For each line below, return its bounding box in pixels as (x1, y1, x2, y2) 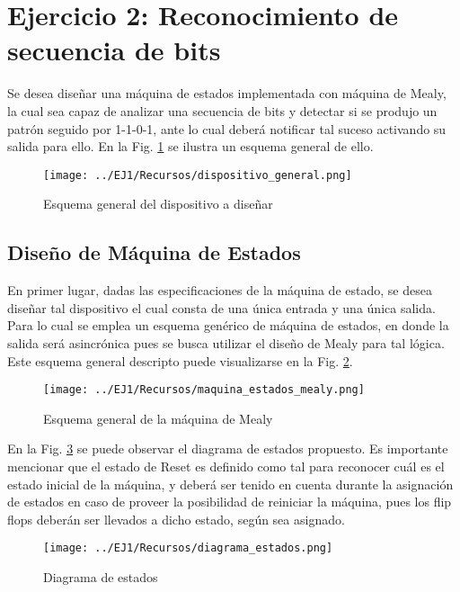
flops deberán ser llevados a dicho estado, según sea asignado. (7, 509, 345, 528)
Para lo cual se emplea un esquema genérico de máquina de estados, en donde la (7, 316, 449, 335)
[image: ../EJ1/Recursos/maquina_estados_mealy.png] (43, 383, 365, 397)
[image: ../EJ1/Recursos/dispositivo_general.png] (43, 168, 352, 182)
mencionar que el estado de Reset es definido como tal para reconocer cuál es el (7, 456, 445, 475)
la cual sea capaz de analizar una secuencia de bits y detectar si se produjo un (7, 101, 438, 120)
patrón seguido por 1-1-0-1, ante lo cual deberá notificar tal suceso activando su (7, 119, 447, 138)
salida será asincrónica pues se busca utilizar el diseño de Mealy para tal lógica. (7, 333, 445, 352)
